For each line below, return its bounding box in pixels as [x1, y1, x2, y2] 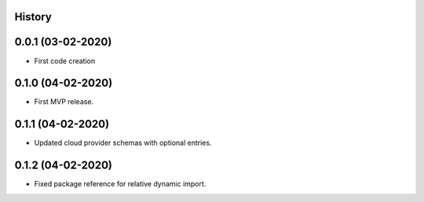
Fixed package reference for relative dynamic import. [34, 179, 207, 189]
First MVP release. [34, 97, 94, 106]
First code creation [34, 56, 96, 66]
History [14, 10, 53, 23]
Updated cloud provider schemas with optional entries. [34, 138, 212, 148]
